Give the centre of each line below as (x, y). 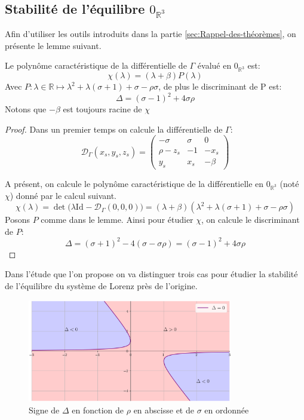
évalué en (214, 65)
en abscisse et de (164, 410)
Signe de (44, 410)
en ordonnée (227, 410)
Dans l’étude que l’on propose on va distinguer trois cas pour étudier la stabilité (151, 274)
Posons (17, 220)
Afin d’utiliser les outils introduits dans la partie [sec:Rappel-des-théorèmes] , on (151, 34)
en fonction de (98, 410)
